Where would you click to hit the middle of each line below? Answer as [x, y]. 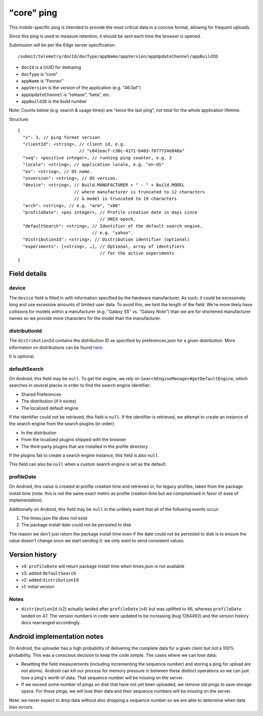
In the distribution [39, 433]
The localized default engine [50, 408]
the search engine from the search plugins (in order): [62, 424]
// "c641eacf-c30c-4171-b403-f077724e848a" [132, 151]
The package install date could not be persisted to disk [76, 525]
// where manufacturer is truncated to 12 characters [140, 192]
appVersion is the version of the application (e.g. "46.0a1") [81, 88]
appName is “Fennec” [42, 81]
